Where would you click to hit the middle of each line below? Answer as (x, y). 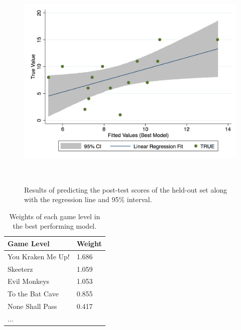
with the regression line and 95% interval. (88, 199)
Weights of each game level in (55, 216)
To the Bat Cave (33, 294)
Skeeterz (20, 269)
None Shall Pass (32, 306)
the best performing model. (55, 226)
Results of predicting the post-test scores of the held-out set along (126, 189)
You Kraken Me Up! (39, 256)
